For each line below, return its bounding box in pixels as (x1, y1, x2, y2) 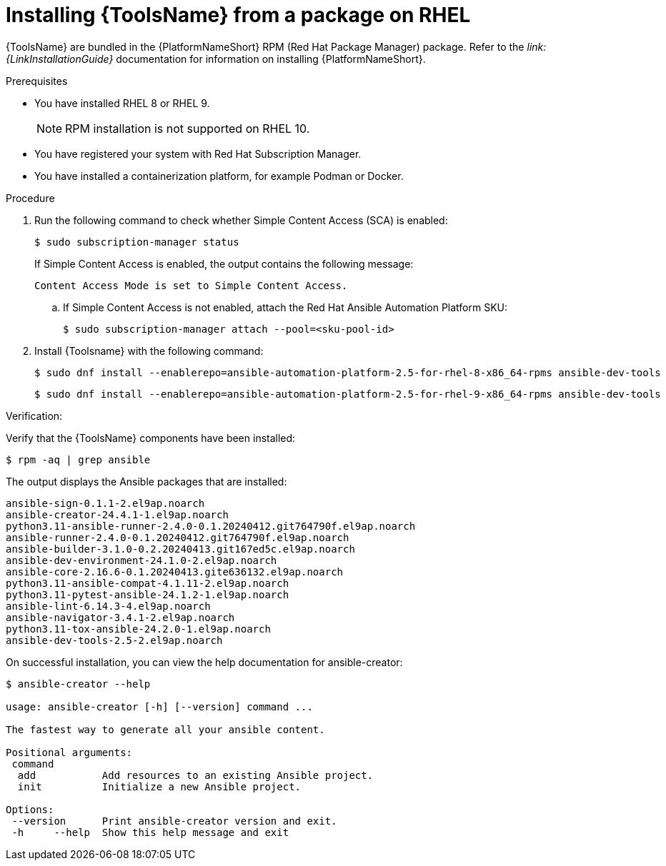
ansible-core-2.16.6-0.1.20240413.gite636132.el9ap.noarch (6, 565, 344, 578)
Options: (6, 803, 54, 815)
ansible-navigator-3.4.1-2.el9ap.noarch (6, 611, 235, 623)
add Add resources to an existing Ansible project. (17, 769, 374, 781)
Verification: (6, 409, 63, 422)
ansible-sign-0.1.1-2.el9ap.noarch (6, 497, 205, 509)
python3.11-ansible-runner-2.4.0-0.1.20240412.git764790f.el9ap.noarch (6, 520, 416, 532)
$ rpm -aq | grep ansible (6, 453, 151, 465)
